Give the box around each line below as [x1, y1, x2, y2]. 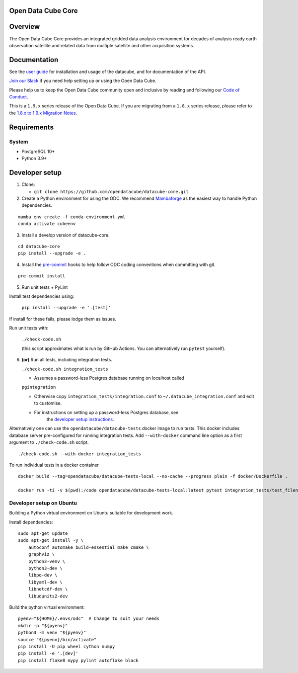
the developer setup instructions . [46, 417, 114, 422]
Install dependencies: [9, 519, 53, 525]
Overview [9, 22, 40, 31]
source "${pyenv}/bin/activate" [18, 637, 97, 642]
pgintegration [21, 384, 56, 390]
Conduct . [9, 94, 28, 99]
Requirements [9, 123, 54, 131]
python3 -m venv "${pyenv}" [18, 630, 86, 636]
